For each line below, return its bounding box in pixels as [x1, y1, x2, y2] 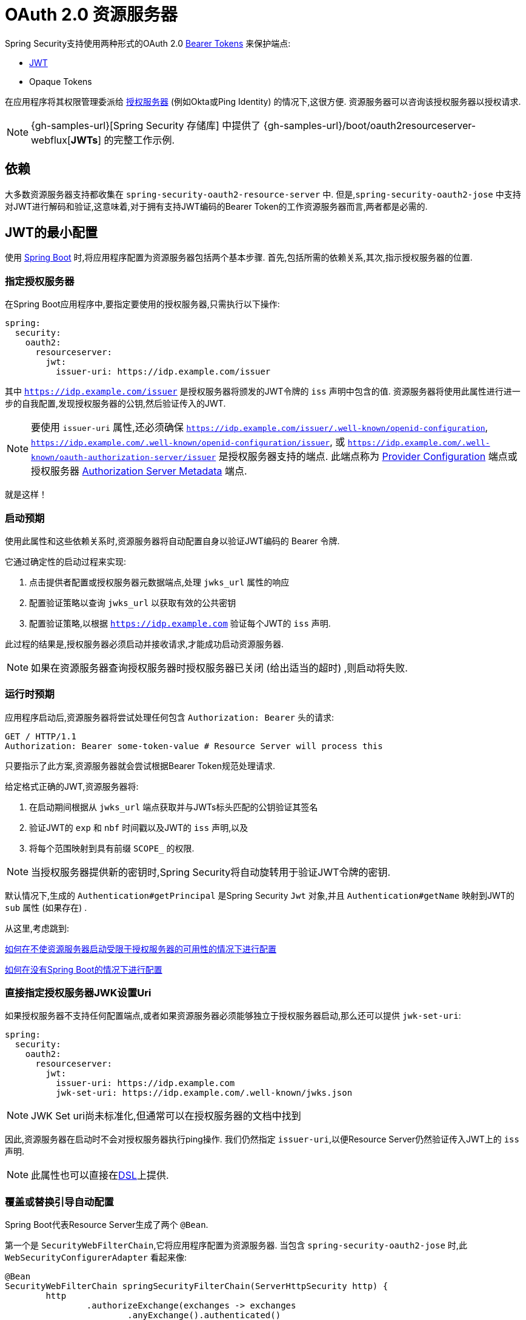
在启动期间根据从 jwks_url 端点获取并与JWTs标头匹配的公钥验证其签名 [29, 801, 318, 812]
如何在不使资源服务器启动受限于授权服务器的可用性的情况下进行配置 [5, 943, 276, 954]
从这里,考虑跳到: [5, 922, 70, 933]
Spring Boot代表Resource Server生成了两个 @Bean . [5, 1219, 208, 1230]
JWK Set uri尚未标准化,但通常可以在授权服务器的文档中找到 [31, 1110, 301, 1122]
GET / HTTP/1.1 [5, 731, 77, 741]
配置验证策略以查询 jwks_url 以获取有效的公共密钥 [29, 597, 236, 608]
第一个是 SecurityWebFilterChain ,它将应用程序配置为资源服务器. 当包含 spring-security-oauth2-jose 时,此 [5, 1240, 467, 1251]
